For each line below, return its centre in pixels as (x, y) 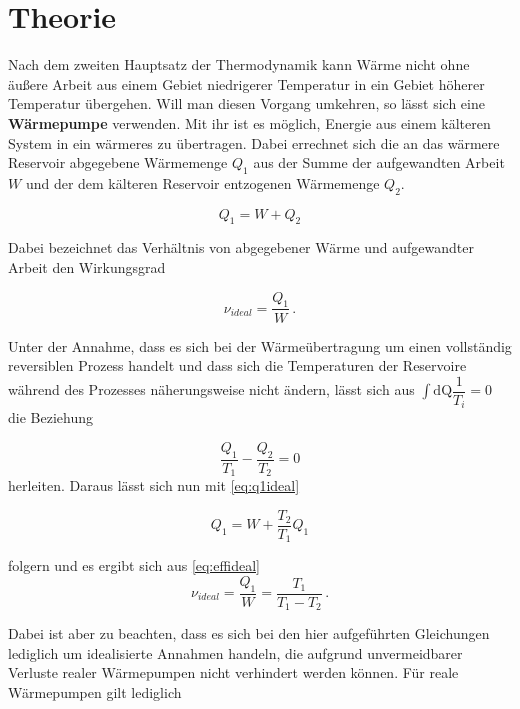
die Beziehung (50, 417)
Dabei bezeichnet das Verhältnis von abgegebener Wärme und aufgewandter (241, 247)
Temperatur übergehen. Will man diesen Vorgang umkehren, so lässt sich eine (246, 103)
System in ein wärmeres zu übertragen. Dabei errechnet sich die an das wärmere (254, 142)
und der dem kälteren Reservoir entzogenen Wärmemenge (202, 182)
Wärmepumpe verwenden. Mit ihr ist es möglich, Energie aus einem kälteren (249, 122)
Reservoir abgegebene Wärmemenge (118, 162)
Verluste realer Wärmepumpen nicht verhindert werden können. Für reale (233, 672)
